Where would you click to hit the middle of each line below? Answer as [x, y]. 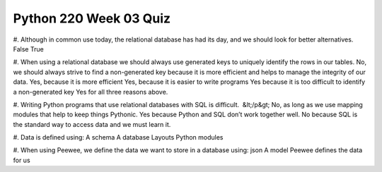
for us [22, 160]
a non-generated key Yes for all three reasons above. [91, 92]
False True [28, 49]
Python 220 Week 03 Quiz [92, 18]
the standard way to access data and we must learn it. [92, 124]
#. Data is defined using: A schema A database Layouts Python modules [118, 137]
